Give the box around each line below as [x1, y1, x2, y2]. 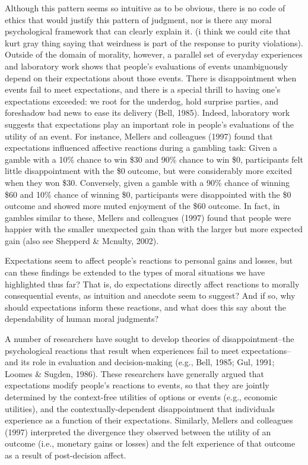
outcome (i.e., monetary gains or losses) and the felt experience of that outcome [5, 437, 296, 450]
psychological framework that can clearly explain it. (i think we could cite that [5, 25, 291, 37]
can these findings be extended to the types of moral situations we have [5, 266, 265, 279]
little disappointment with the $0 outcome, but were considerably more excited [5, 165, 293, 177]
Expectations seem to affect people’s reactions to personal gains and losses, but [5, 254, 293, 267]
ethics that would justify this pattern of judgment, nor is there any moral [5, 13, 272, 26]
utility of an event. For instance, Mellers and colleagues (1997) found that [5, 129, 273, 142]
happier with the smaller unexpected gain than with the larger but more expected [5, 223, 303, 235]
